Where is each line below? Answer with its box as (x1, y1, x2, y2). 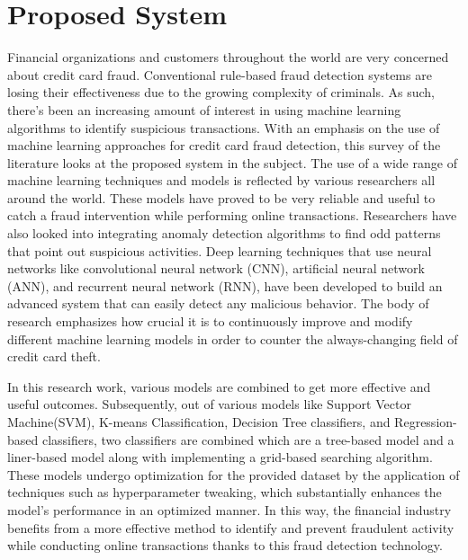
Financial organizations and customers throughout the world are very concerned (7, 48, 449, 67)
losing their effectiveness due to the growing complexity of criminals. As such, (7, 83, 435, 102)
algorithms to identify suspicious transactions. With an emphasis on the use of (7, 118, 440, 137)
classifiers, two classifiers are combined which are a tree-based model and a (41, 430, 454, 449)
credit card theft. (7, 347, 101, 366)
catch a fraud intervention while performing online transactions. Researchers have (7, 206, 457, 225)
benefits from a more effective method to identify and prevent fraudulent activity (7, 518, 454, 537)
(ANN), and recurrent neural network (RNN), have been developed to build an (7, 276, 443, 295)
